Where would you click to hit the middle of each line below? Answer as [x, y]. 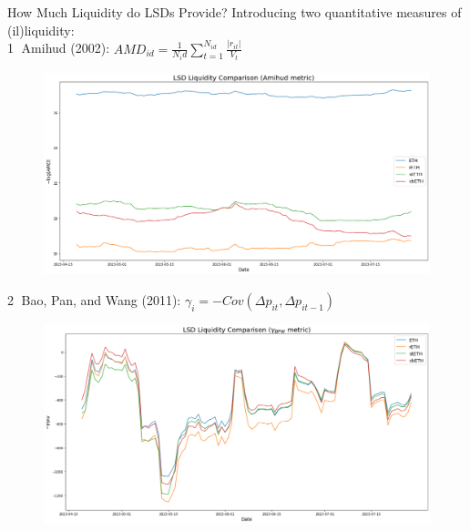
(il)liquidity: [41, 30]
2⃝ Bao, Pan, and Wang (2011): [94, 300]
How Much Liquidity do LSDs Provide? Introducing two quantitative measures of [235, 12]
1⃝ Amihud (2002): [59, 48]
